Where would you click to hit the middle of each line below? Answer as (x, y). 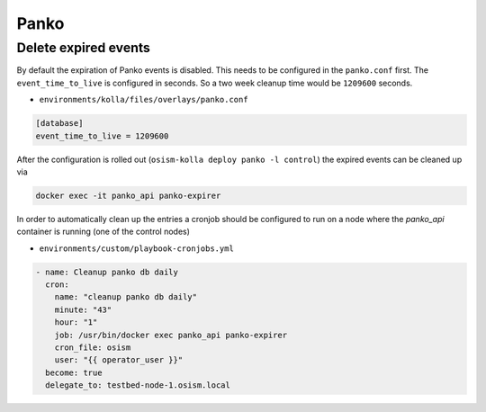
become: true (74, 372)
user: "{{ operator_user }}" (119, 360)
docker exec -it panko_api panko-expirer (128, 195)
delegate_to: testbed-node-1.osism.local (138, 385)
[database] (59, 123)
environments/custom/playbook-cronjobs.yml (136, 248)
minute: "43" (83, 309)
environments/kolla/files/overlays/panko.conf (144, 100)
